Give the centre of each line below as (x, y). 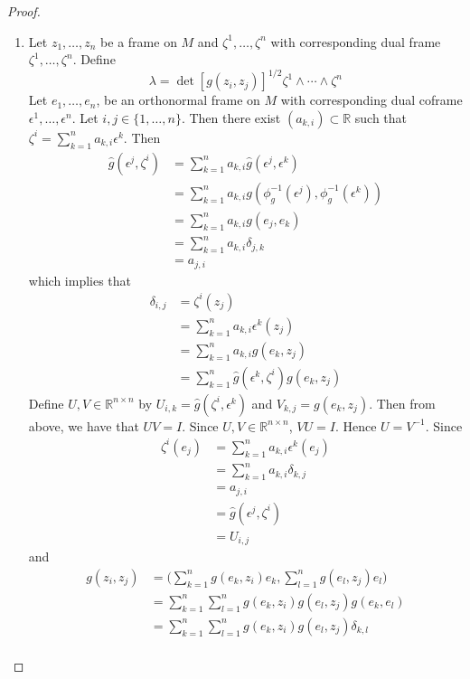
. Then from (402, 403)
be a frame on (139, 41)
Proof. (24, 11)
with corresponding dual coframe (371, 100)
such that (381, 117)
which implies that (80, 280)
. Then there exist (231, 117)
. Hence (356, 425)
